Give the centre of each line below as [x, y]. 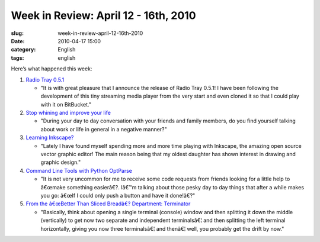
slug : [17, 33]
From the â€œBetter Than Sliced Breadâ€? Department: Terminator [108, 204]
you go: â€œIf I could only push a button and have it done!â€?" [118, 195]
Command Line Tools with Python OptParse [79, 170]
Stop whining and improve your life [68, 113]
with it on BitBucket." [66, 104]
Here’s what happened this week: [52, 69]
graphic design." [61, 162]
